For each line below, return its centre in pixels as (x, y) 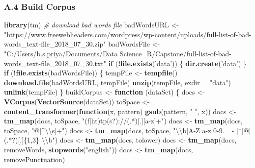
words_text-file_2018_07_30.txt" (55, 63)
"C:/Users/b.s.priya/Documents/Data (61, 53)
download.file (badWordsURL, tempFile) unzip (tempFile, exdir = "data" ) (118, 82)
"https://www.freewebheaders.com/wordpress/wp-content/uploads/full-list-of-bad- (128, 34)
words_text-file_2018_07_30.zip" (55, 44)
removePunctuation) (35, 159)
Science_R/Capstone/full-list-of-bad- (175, 53)
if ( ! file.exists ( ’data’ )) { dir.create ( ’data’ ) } (178, 63)
